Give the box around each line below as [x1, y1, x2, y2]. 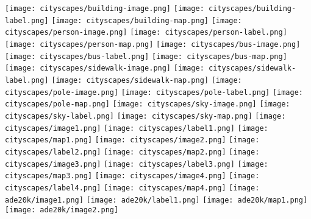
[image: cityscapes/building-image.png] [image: [5, 4, 204, 13]
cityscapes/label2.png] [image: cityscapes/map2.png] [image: [5, 147, 260, 156]
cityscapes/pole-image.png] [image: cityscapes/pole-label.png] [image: [5, 88, 304, 97]
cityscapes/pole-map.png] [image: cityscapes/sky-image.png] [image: [5, 100, 290, 109]
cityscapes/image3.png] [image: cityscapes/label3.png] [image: [5, 159, 268, 169]
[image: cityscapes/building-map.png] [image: [51, 16, 242, 25]
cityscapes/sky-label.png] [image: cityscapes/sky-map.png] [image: [5, 111, 286, 120]
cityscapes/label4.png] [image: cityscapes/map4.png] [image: [5, 183, 260, 192]
